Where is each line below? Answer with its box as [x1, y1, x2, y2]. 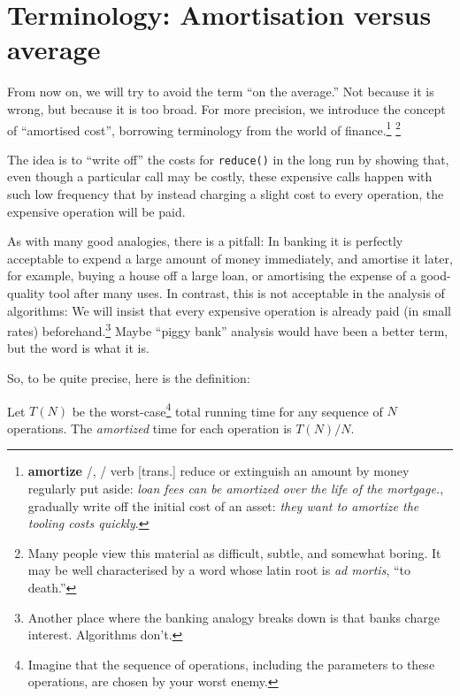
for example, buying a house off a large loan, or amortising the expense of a [7, 266, 417, 285]
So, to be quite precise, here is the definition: [7, 369, 250, 386]
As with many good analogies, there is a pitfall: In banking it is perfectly [7, 232, 403, 250]
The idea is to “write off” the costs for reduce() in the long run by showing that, [7, 149, 449, 168]
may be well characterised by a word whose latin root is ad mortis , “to [27, 561, 410, 579]
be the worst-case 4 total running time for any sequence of [72, 399, 383, 420]
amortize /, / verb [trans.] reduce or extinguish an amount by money [27, 462, 410, 480]
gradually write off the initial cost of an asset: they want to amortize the [27, 496, 419, 515]
